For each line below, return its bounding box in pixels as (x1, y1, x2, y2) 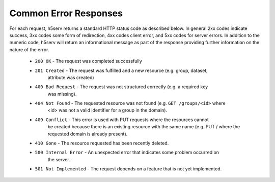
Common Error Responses (9, 8, 123, 19)
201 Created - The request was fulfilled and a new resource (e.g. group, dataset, (35, 67, 208, 74)
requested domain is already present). (47, 131, 128, 137)
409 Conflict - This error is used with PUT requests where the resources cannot (35, 117, 209, 123)
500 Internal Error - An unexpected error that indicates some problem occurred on (35, 150, 219, 156)
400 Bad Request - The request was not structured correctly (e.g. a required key (35, 84, 208, 90)
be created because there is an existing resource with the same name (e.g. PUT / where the (47, 124, 240, 130)
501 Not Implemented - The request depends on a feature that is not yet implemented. (35, 166, 222, 172)
